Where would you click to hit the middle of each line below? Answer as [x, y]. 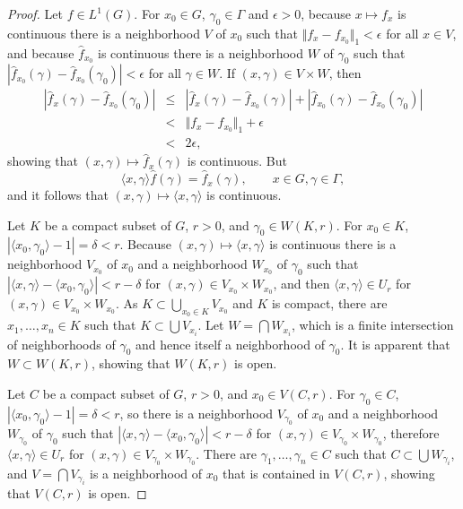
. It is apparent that [395, 344]
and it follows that [58, 195]
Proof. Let [35, 13]
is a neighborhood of [146, 473]
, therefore [411, 433]
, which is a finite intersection [372, 325]
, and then [301, 284]
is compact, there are [329, 303]
